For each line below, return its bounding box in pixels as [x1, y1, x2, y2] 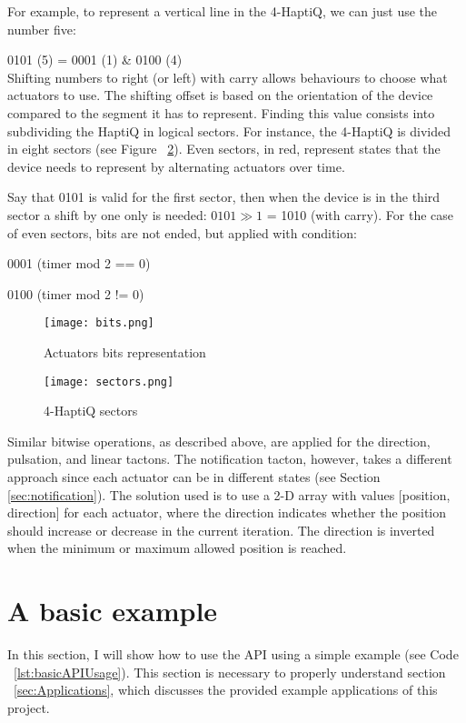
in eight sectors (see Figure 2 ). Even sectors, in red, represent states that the [7, 139, 441, 158]
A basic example [7, 592, 218, 629]
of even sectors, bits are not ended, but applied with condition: [7, 223, 357, 242]
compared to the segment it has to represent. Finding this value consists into [7, 103, 435, 122]
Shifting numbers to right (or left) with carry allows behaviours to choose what [7, 67, 448, 86]
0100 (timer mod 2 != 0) [7, 284, 144, 303]
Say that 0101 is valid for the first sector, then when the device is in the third [7, 187, 441, 206]
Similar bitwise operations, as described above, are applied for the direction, [7, 431, 431, 450]
